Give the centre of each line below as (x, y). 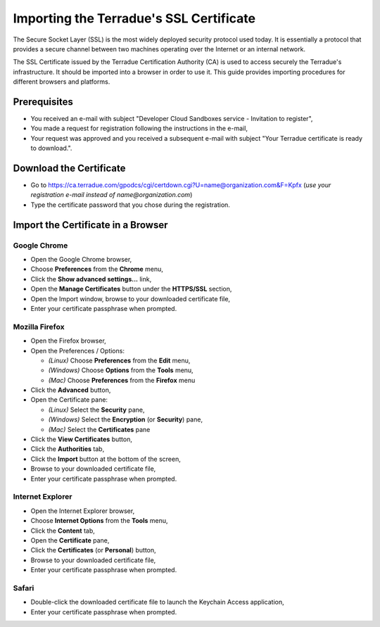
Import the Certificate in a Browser (90, 225)
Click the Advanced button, (71, 390)
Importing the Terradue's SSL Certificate (134, 18)
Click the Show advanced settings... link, (91, 279)
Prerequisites (43, 102)
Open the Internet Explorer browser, (83, 511)
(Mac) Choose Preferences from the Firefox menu (122, 380)
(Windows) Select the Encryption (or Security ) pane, (126, 419)
